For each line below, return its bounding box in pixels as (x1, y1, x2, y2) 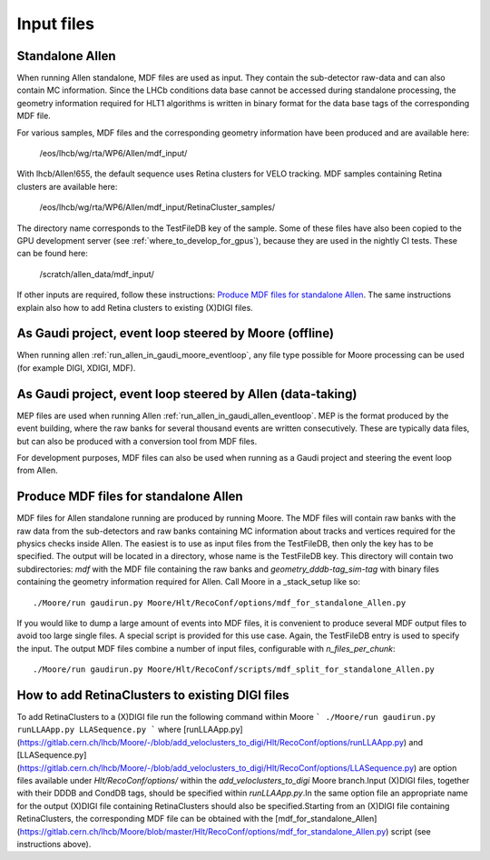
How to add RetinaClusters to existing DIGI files (16, 687, 289, 703)
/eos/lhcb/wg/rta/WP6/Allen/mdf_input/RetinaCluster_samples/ (39, 202, 276, 213)
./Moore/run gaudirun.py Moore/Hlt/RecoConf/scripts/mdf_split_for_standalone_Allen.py (33, 665, 436, 675)
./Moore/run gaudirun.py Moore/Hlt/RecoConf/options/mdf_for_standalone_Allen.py (33, 597, 407, 608)
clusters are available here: (16, 181, 118, 192)
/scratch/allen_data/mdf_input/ (39, 268, 154, 279)
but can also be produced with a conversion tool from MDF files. (16, 435, 258, 446)
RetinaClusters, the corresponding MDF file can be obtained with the (16, 814, 274, 825)
